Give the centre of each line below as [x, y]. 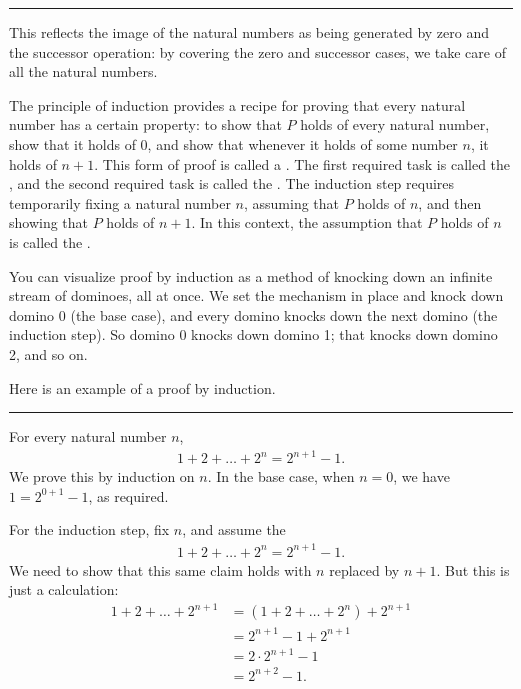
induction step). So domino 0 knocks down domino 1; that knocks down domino [253, 334]
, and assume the [234, 529]
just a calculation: [64, 589]
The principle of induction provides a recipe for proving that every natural [237, 104]
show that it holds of [72, 143]
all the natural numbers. [83, 71]
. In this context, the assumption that [307, 222]
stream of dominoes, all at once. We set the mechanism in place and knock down [256, 295]
